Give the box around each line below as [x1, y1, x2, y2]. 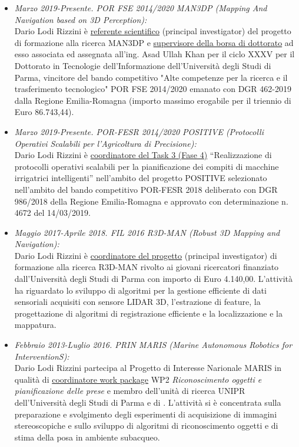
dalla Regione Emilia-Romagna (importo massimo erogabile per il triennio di [14, 94, 291, 106]
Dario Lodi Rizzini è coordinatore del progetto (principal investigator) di [14, 249, 277, 261]
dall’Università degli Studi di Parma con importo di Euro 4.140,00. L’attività [14, 272, 293, 285]
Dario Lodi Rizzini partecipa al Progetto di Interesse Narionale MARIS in [14, 361, 282, 374]
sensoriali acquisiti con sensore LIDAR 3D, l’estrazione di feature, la [14, 295, 261, 308]
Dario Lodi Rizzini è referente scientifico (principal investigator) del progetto [14, 25, 291, 37]
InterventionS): [14, 350, 69, 362]
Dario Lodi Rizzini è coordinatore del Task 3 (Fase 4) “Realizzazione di [14, 149, 272, 161]
